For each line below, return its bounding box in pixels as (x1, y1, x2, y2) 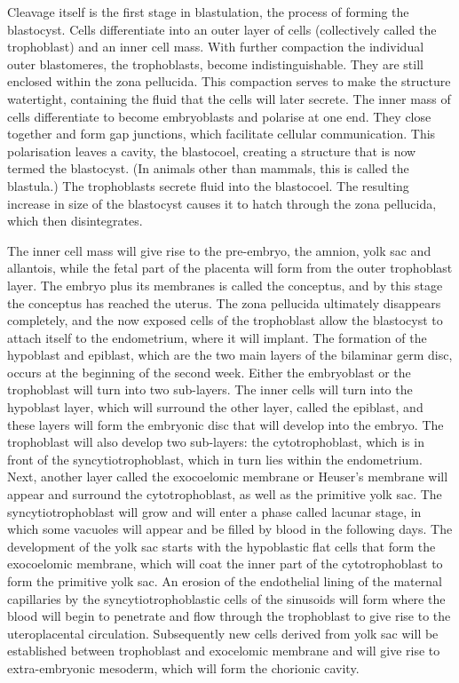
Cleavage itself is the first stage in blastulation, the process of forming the (7, 3, 409, 20)
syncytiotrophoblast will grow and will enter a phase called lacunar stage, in (7, 502, 422, 520)
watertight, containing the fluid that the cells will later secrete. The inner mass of (7, 89, 451, 107)
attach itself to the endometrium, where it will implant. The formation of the (7, 328, 427, 346)
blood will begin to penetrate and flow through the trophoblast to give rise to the (7, 607, 451, 625)
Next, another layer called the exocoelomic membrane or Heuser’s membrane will (7, 467, 448, 486)
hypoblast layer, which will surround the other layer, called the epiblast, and (7, 398, 423, 417)
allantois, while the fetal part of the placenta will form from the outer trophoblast (7, 258, 453, 277)
